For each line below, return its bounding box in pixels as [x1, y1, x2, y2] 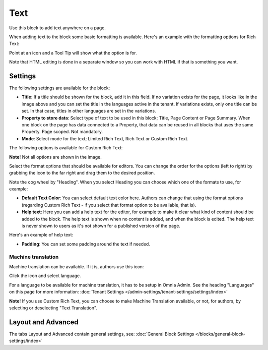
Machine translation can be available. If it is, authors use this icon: [9, 263, 144, 270]
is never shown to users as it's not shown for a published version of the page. [21, 223, 181, 229]
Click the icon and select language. [9, 273, 81, 279]
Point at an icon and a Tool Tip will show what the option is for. [9, 50, 137, 56]
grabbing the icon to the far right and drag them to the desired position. [9, 170, 155, 176]
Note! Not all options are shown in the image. [9, 154, 102, 160]
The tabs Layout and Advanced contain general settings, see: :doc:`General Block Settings [9, 331, 195, 337]
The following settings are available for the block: [9, 85, 110, 91]
